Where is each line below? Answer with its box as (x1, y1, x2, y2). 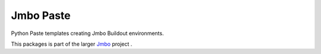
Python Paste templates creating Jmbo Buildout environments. (11, 30, 164, 37)
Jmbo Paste (11, 9, 71, 22)
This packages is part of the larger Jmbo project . (11, 40, 133, 47)
